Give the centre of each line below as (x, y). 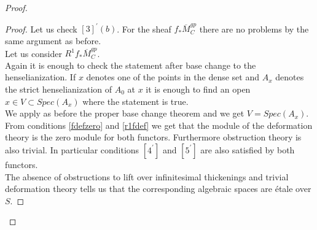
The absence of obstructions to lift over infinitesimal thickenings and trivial (147, 176)
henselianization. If (41, 77)
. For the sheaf (144, 29)
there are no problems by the (254, 29)
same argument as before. (53, 40)
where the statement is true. (135, 101)
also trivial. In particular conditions (72, 149)
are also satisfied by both (248, 149)
